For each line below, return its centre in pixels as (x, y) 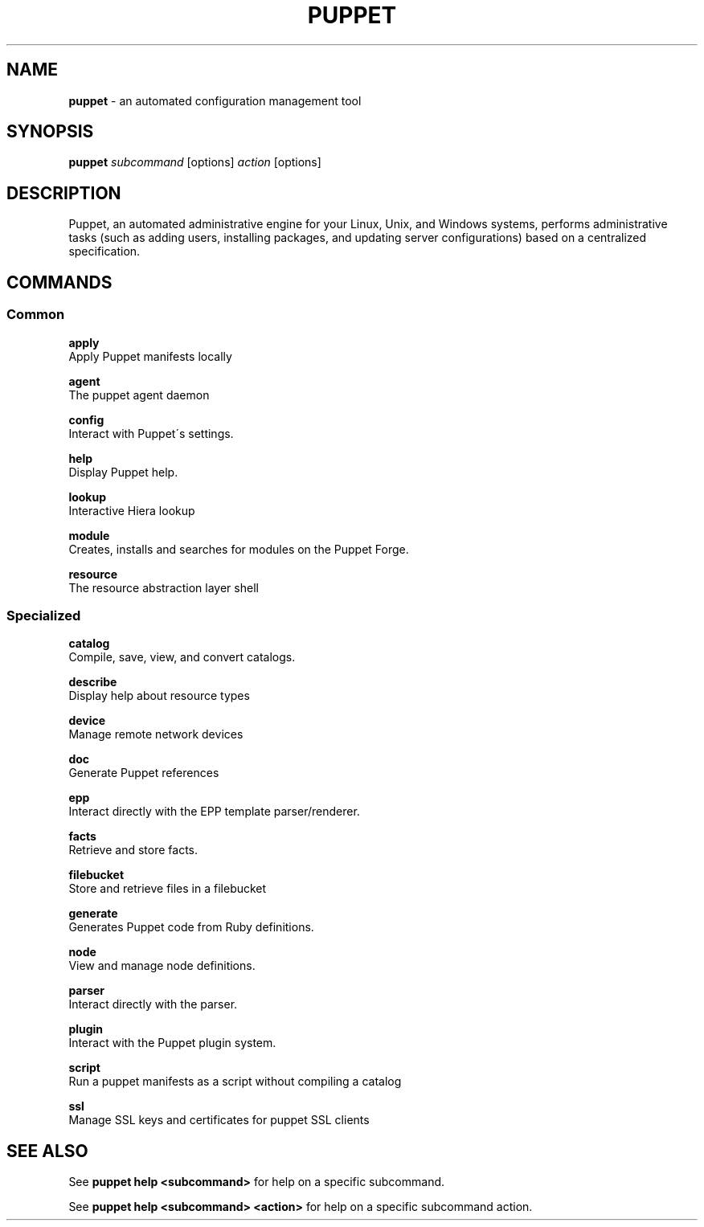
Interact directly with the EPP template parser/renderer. (214, 812)
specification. (104, 252)
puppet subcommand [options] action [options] (195, 162)
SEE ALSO (47, 1151)
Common (36, 315)
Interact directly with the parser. (153, 1004)
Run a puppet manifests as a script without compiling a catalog (235, 1082)
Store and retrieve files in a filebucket (168, 889)
